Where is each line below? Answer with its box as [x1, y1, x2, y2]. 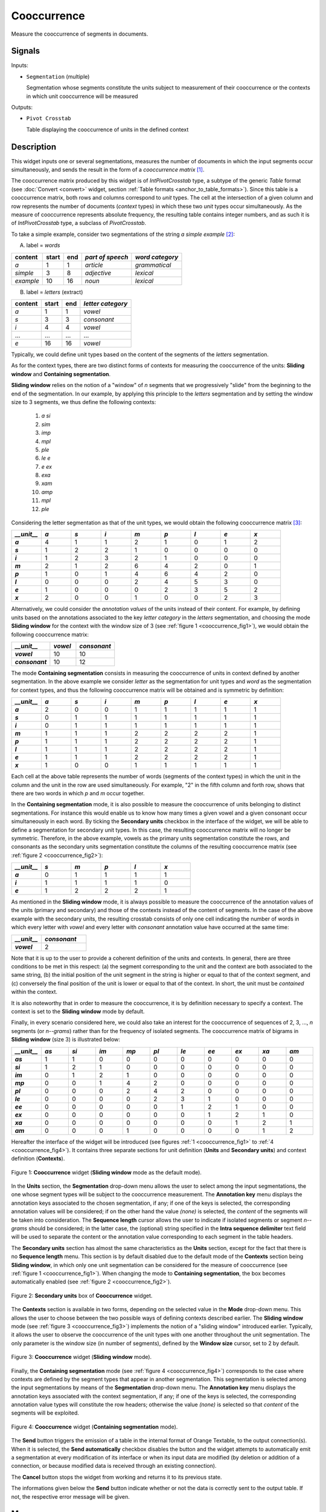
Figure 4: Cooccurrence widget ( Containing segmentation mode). [11, 1423, 178, 1430]
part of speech [85, 253, 129, 261]
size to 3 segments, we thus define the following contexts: [11, 398, 156, 405]
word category [135, 253, 179, 261]
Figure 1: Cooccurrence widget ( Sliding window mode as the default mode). [11, 1168, 202, 1176]
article [85, 261, 104, 269]
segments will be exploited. [11, 1409, 80, 1416]
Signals [11, 46, 40, 56]
